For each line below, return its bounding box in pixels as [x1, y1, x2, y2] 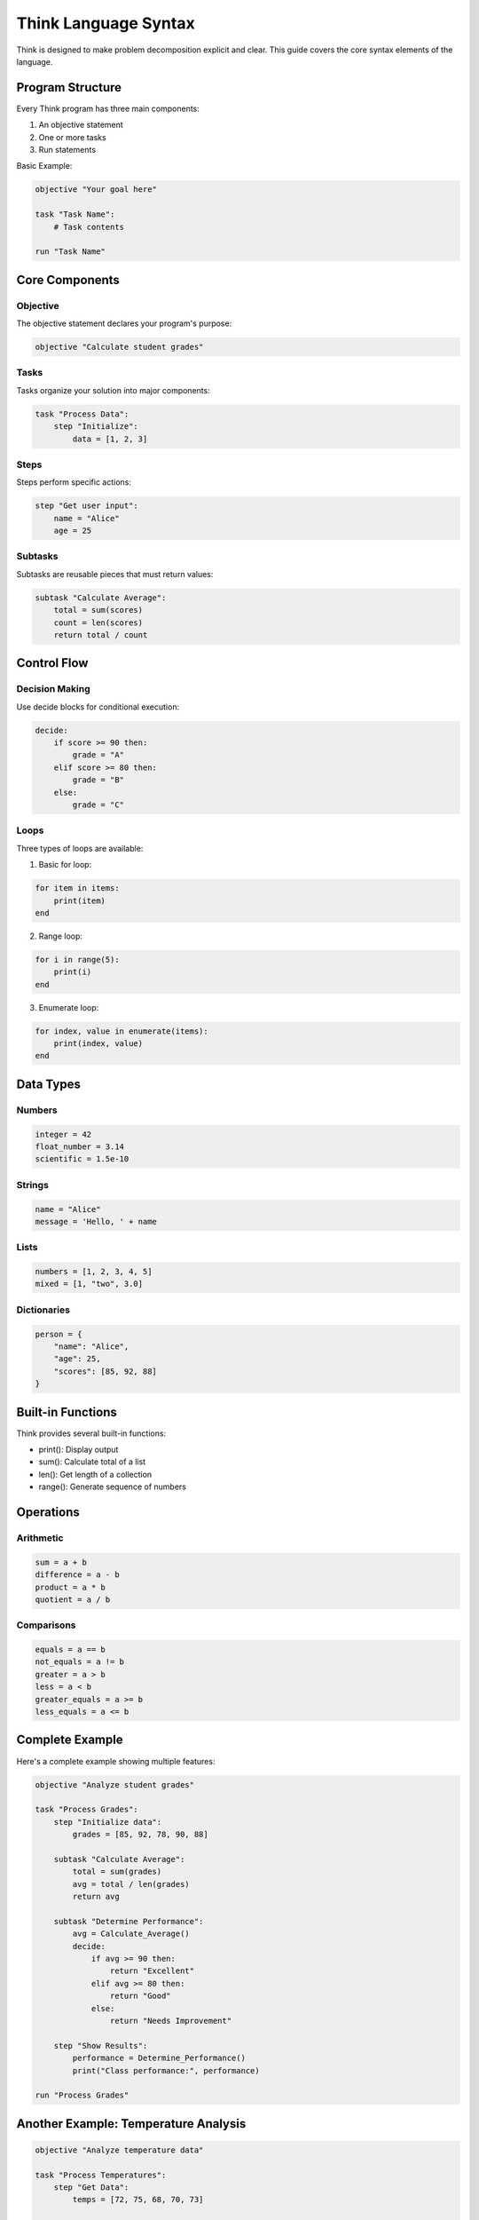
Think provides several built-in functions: [16, 1428, 167, 1439]
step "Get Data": [53, 2183, 130, 2192]
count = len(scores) [53, 617, 144, 628]
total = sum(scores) [53, 605, 144, 615]
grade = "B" [72, 775, 124, 785]
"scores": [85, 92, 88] [53, 1366, 157, 1376]
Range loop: [38, 931, 83, 941]
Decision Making [16, 683, 90, 695]
